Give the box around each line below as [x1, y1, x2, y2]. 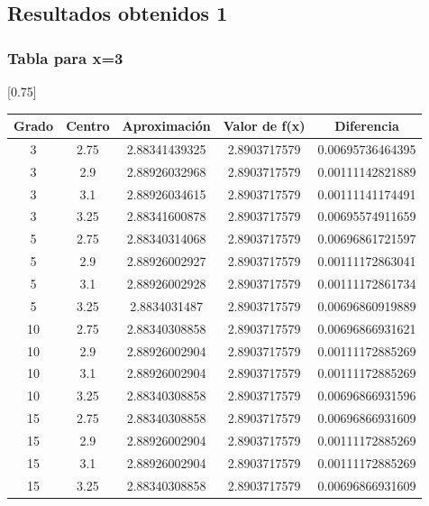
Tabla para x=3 [7, 46, 123, 69]
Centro [66, 116, 110, 135]
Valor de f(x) [223, 116, 306, 135]
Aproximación [122, 116, 211, 135]
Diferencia [334, 116, 399, 135]
